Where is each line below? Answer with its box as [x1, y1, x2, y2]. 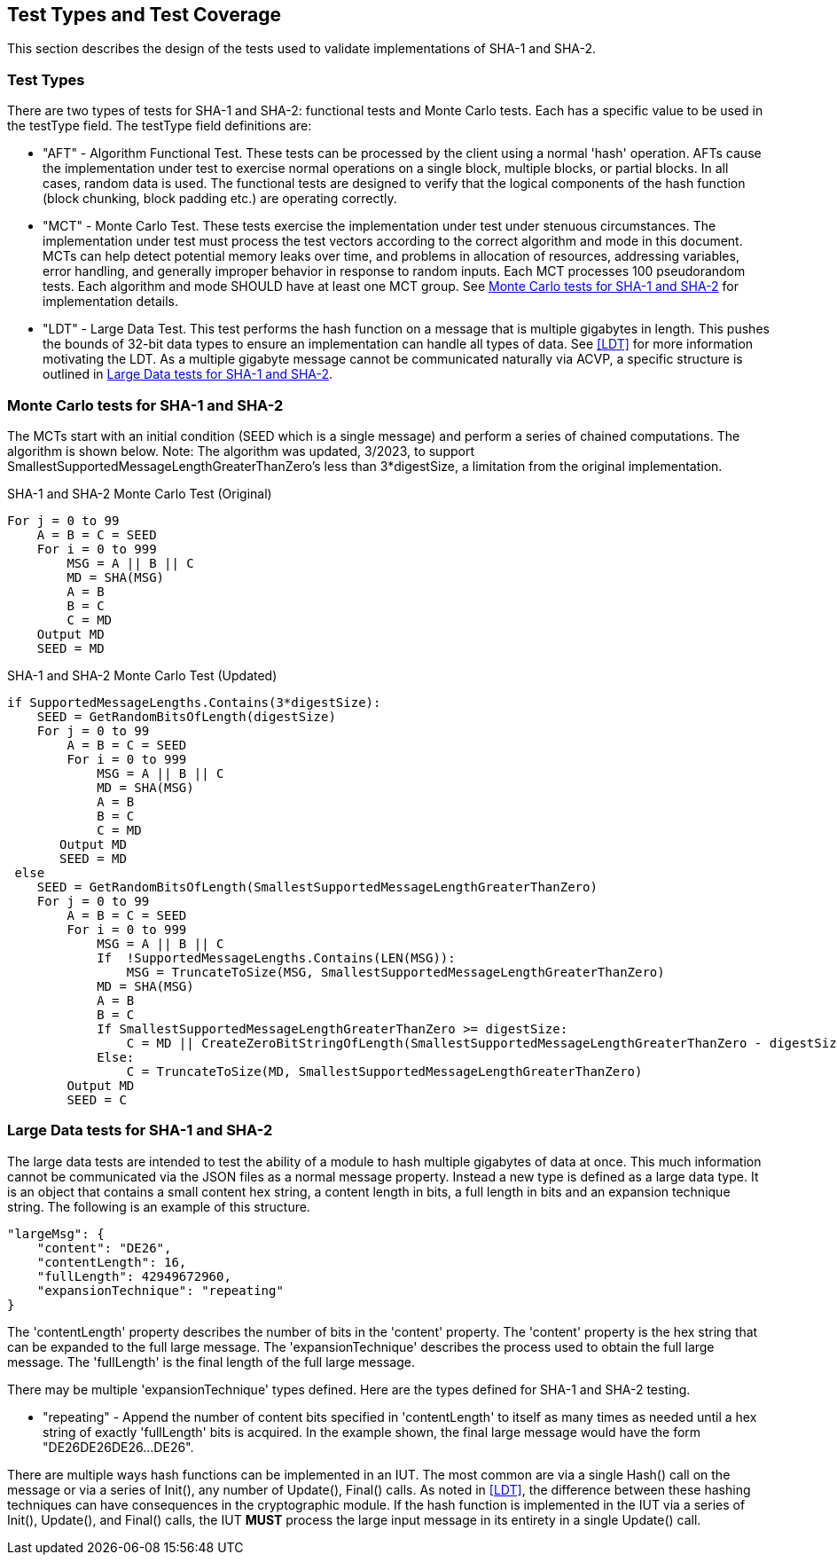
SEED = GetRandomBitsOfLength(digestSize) [36, 709, 336, 724]
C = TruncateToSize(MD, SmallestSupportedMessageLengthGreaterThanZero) [126, 1064, 643, 1079]
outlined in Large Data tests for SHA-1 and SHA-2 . [43, 366, 333, 382]
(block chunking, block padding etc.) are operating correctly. [43, 191, 397, 207]
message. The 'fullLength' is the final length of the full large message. [7, 1354, 415, 1370]
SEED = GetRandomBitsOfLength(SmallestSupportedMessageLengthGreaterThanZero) [36, 879, 598, 894]
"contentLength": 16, [36, 1254, 187, 1269]
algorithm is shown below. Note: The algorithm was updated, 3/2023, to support [7, 443, 475, 459]
